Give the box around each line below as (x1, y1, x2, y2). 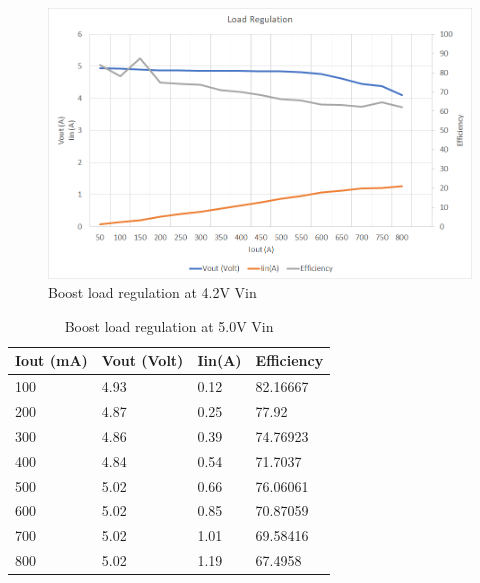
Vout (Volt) (101, 350, 184, 371)
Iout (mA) (15, 350, 88, 371)
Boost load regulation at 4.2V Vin (48, 282, 257, 303)
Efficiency (255, 350, 324, 371)
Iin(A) (197, 350, 242, 371)
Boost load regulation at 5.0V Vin (64, 315, 274, 336)
